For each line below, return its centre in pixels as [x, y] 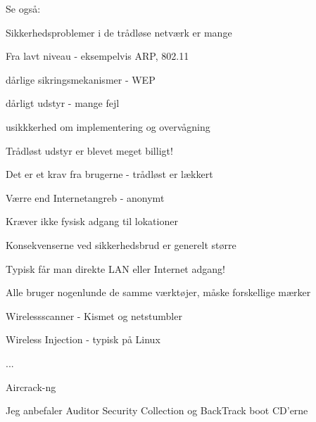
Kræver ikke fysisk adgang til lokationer [92, 221]
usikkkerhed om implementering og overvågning [108, 126]
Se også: [23, 8]
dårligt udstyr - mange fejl [63, 103]
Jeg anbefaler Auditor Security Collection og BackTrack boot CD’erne [157, 410]
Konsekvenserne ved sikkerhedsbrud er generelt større [121, 244]
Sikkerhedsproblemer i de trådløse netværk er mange [119, 32]
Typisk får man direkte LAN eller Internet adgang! [115, 268]
